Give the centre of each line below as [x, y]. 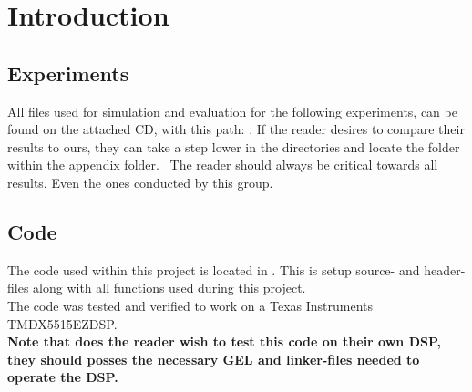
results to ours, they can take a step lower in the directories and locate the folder [234, 146]
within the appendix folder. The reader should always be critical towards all [223, 165]
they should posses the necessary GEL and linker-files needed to [214, 359]
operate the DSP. [63, 377]
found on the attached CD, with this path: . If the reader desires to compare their [236, 129]
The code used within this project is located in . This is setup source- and [214, 269]
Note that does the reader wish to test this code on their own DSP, [225, 341]
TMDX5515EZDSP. [62, 323]
